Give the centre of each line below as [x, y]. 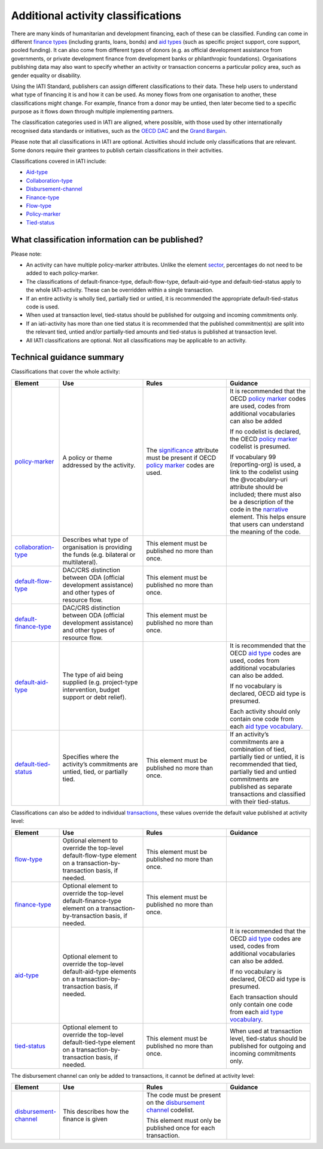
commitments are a [257, 741]
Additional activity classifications [96, 16]
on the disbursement [176, 1103]
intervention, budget [91, 690]
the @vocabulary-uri [259, 479]
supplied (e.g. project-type [100, 682]
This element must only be [184, 1121]
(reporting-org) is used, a [266, 464]
